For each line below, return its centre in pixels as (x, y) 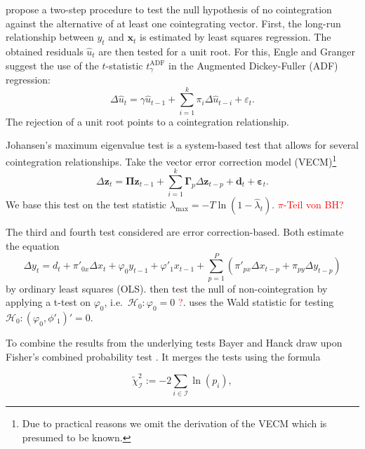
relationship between (50, 37)
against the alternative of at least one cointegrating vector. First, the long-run (173, 23)
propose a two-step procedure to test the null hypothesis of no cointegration (169, 9)
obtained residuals (45, 51)
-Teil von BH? (313, 205)
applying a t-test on (48, 302)
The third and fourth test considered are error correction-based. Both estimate (175, 232)
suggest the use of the (52, 65)
